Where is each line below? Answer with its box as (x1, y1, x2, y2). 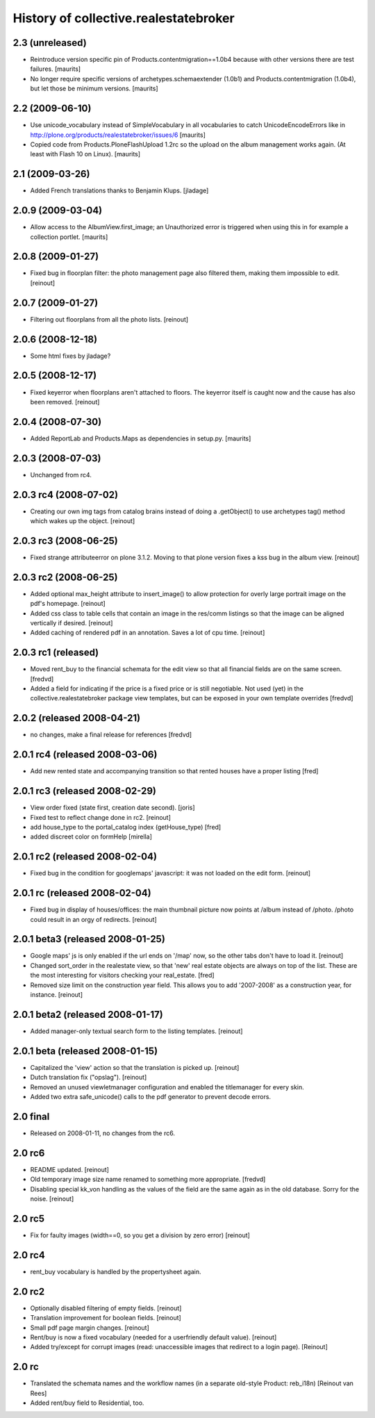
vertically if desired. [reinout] (30, 619, 113, 627)
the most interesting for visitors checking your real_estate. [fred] (30, 971, 215, 980)
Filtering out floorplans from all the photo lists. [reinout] (30, 315, 189, 323)
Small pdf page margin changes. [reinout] (30, 1324, 149, 1332)
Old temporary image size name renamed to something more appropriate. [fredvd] (30, 1175, 266, 1184)
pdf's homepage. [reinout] (30, 600, 106, 608)
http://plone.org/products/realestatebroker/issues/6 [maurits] (30, 131, 206, 139)
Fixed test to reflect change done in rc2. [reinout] (30, 813, 172, 821)
